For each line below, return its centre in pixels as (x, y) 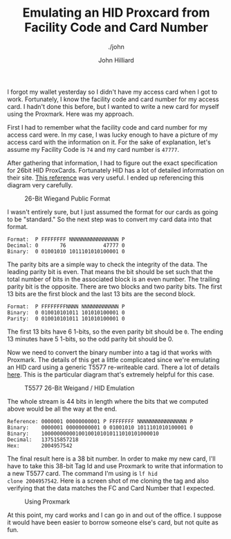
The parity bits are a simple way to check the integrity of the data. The (107, 264)
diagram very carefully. (40, 185)
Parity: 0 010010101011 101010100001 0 (66, 318)
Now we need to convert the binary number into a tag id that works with (110, 352)
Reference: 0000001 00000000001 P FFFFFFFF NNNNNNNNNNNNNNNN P (100, 421)
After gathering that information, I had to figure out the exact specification (112, 163)
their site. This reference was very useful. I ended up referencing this (105, 178)
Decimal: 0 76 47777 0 (66, 245)
